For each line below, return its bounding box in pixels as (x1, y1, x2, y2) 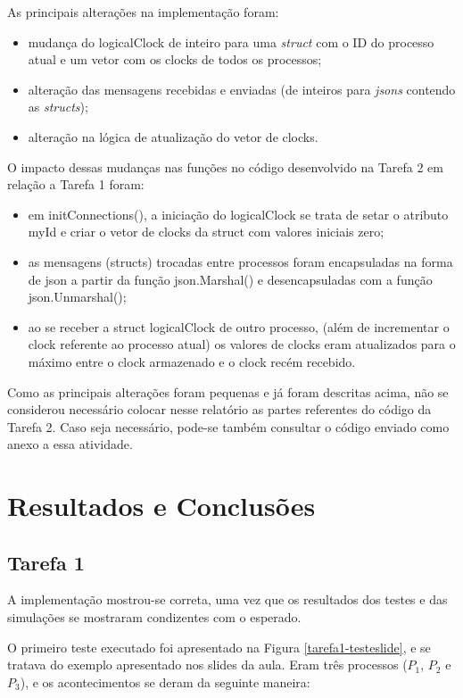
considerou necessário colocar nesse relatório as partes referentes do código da (7, 400, 432, 419)
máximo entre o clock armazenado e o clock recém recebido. (28, 352, 356, 370)
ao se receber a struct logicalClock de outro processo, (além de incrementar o (28, 317, 450, 336)
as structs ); (28, 97, 88, 116)
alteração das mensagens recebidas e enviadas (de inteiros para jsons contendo (28, 79, 456, 98)
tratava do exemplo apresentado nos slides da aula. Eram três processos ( (7, 655, 408, 674)
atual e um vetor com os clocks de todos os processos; (28, 50, 322, 69)
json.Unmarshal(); (28, 287, 127, 306)
